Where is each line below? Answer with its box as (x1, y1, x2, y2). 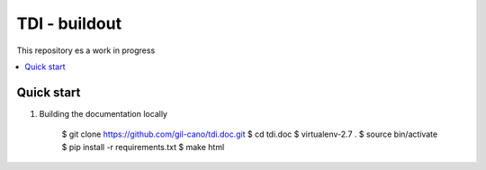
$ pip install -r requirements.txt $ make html (61, 141, 225, 152)
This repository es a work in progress (16, 45, 156, 56)
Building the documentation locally (39, 108, 168, 119)
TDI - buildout (16, 13, 121, 33)
